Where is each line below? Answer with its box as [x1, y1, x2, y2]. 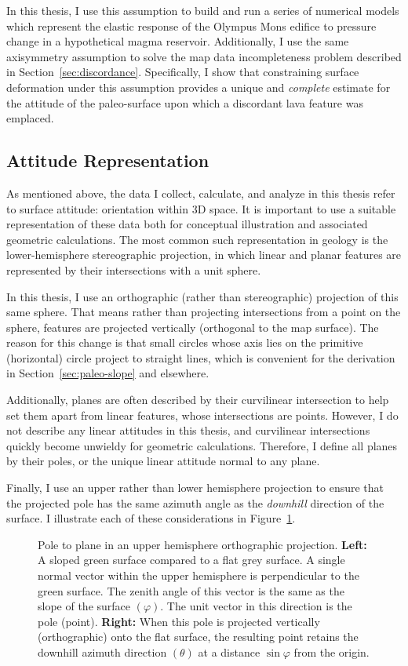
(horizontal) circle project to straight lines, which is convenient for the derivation [6, 349, 395, 366]
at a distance [198, 643, 260, 660]
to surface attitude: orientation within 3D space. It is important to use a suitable [6, 200, 396, 217]
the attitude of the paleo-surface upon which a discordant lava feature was [6, 94, 363, 111]
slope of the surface [38, 598, 131, 614]
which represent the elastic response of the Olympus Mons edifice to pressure [6, 17, 377, 34]
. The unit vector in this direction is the [160, 598, 352, 614]
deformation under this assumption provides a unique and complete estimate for [6, 78, 391, 95]
